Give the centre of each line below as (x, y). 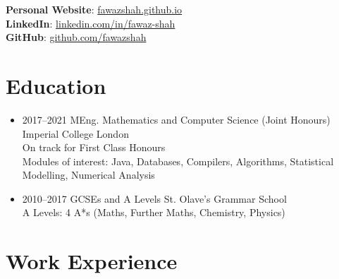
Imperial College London (75, 133)
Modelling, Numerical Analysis (88, 175)
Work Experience (92, 261)
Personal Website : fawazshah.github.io (94, 9)
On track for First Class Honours (94, 147)
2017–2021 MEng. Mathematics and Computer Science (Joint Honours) (176, 119)
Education (56, 85)
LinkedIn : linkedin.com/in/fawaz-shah (91, 23)
